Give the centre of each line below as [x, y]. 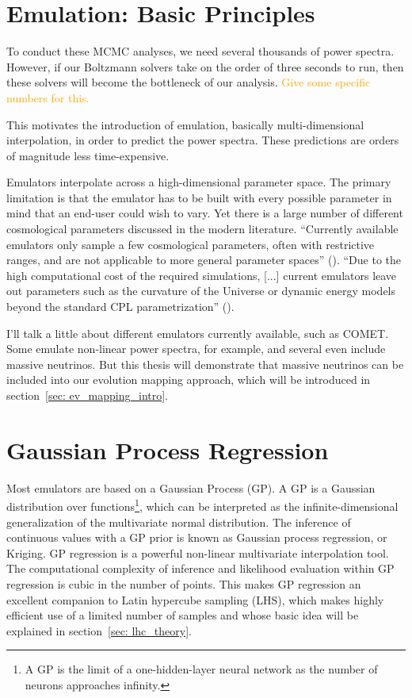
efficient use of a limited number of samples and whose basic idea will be [183, 615]
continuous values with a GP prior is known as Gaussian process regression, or [197, 537]
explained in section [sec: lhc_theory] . [99, 630]
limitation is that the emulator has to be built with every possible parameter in [199, 197]
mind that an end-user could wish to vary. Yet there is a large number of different [205, 213]
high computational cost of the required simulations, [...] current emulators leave [202, 275]
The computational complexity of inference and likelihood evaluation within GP [200, 568]
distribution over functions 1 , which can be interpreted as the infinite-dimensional [202, 505]
